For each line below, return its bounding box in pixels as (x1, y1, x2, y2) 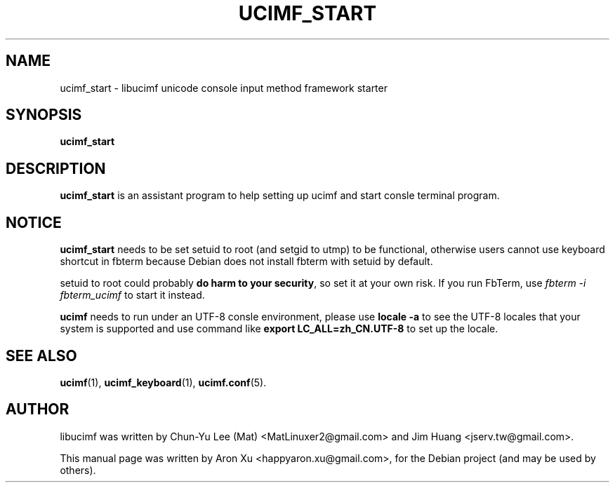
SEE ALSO (6, 346, 77, 365)
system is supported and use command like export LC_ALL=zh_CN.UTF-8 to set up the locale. (60, 323, 498, 335)
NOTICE (6, 213, 62, 231)
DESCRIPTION (6, 159, 106, 177)
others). (60, 463, 96, 476)
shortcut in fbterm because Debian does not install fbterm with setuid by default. (60, 255, 433, 268)
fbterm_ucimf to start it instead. (60, 289, 205, 301)
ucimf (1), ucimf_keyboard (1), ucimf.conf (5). (60, 376, 267, 388)
